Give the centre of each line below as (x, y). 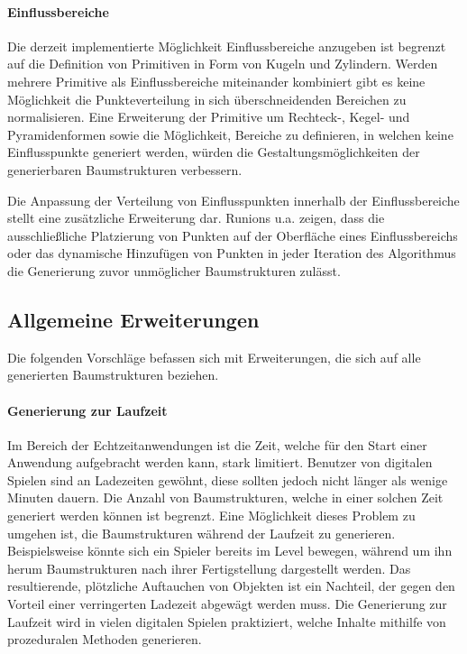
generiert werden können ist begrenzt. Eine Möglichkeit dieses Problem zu (211, 516)
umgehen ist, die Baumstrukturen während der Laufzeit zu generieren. (201, 533)
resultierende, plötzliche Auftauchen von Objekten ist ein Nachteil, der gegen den (231, 586)
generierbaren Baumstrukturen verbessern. (125, 169)
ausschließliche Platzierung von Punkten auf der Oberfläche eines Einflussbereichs (233, 235)
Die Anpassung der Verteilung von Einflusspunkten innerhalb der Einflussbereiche (233, 200)
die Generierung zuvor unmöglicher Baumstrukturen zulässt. (174, 270)
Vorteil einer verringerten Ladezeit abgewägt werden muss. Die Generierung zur (227, 604)
